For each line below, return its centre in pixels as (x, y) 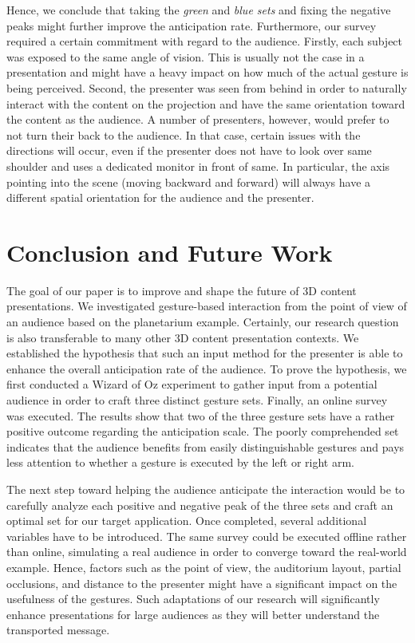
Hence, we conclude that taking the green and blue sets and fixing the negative (199, 10)
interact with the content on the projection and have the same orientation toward (206, 103)
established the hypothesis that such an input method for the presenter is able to (205, 353)
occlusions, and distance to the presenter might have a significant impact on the (202, 583)
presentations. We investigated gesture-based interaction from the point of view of (207, 306)
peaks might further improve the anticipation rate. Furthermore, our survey (192, 25)
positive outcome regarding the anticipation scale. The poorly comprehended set (203, 431)
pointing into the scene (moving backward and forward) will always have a (189, 181)
